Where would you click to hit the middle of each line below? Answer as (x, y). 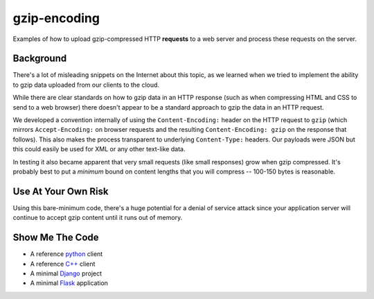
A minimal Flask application (69, 283)
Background (40, 59)
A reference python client (66, 254)
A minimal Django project (66, 273)
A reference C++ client (63, 264)
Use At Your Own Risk (61, 191)
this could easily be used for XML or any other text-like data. (99, 149)
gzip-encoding (56, 18)
